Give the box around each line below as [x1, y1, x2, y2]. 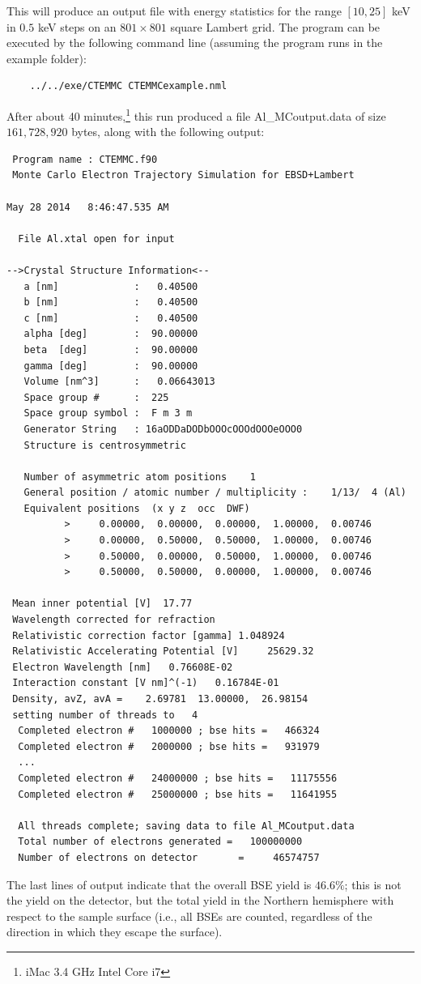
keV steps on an [37, 18, 117, 35]
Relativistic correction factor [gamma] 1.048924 [12, 629, 285, 641]
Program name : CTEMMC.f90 [12, 153, 158, 165]
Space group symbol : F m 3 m [23, 407, 193, 420]
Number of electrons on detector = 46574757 [18, 851, 320, 863]
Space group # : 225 [23, 391, 169, 403]
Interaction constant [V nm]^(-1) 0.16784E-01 [12, 677, 279, 689]
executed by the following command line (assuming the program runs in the [6, 34, 383, 51]
